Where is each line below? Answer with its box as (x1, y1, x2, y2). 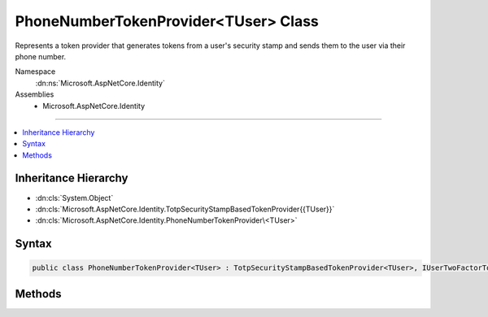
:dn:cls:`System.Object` (35, 193, 114, 202)
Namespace (15, 67, 56, 76)
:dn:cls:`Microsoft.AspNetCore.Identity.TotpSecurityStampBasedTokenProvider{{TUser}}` (35, 204, 335, 214)
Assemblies (15, 89, 54, 99)
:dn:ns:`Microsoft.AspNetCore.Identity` (35, 78, 166, 88)
